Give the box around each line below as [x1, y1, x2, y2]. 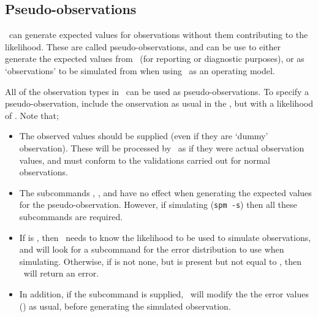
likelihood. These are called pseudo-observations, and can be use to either [5, 40, 281, 53]
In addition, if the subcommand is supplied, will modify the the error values [19, 287, 309, 300]
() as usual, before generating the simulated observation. [19, 299, 231, 312]
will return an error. [23, 267, 99, 280]
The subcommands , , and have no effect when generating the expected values [19, 186, 312, 199]
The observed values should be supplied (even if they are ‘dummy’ [19, 129, 268, 142]
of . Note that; [5, 109, 59, 121]
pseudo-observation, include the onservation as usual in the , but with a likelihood [5, 97, 313, 110]
